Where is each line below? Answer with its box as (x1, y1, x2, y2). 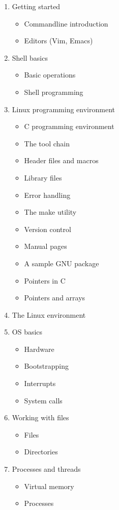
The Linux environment (12, 309, 86, 320)
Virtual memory (24, 480, 74, 491)
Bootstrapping (24, 361, 69, 371)
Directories (24, 446, 58, 457)
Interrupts (24, 378, 56, 389)
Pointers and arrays (24, 292, 85, 303)
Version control (24, 223, 71, 234)
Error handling (24, 189, 71, 200)
